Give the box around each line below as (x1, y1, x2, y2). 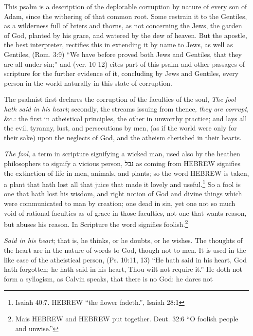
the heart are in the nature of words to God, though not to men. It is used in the (4, 244, 246, 255)
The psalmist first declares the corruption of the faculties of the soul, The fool (4, 94, 236, 104)
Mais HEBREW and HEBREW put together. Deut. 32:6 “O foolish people (15, 313, 238, 323)
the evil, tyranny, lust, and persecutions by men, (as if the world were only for (4, 123, 237, 133)
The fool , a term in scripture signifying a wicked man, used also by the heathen (4, 149, 240, 159)
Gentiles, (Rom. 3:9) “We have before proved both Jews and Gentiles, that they (4, 49, 242, 59)
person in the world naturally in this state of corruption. (4, 77, 172, 88)
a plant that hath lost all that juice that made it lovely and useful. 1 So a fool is (4, 178, 241, 189)
